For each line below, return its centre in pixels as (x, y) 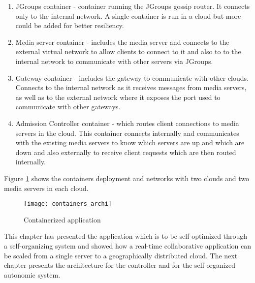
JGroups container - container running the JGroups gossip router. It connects (133, 6)
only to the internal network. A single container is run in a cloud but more (128, 16)
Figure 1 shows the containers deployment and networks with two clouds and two (127, 178)
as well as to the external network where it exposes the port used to (118, 97)
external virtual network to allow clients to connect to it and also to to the (128, 51)
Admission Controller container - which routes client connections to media (127, 123)
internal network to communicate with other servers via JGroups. (114, 61)
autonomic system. (32, 274)
